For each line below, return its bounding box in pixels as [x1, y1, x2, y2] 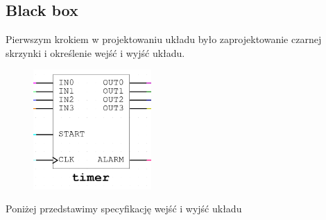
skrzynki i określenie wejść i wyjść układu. [6, 45, 185, 60]
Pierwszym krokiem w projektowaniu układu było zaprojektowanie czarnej [6, 32, 322, 46]
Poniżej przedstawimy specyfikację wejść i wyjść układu [6, 201, 242, 216]
